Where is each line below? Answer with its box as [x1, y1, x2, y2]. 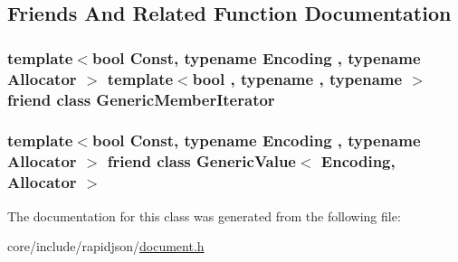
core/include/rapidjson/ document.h [7, 237, 205, 256]
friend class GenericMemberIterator [7, 88, 275, 110]
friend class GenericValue [107, 150, 296, 173]
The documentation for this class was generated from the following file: [7, 206, 401, 225]
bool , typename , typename [192, 67, 403, 89]
